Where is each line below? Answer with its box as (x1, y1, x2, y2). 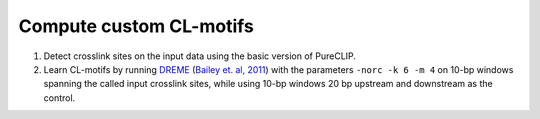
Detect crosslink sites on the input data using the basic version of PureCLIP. (43, 50, 357, 62)
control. (43, 91, 76, 104)
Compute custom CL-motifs (18, 15, 254, 37)
